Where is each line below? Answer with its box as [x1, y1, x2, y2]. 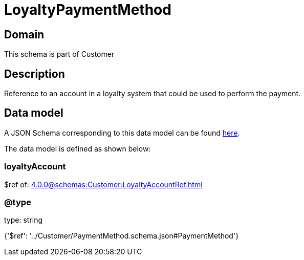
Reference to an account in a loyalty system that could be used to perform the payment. [4, 89, 301, 98]
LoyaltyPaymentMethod [4, 1, 171, 18]
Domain [4, 28, 45, 41]
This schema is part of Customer [4, 50, 115, 59]
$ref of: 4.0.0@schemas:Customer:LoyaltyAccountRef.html [4, 180, 203, 189]
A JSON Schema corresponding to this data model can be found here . [4, 128, 240, 137]
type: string [4, 215, 43, 225]
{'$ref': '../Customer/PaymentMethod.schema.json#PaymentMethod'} [4, 231, 239, 241]
